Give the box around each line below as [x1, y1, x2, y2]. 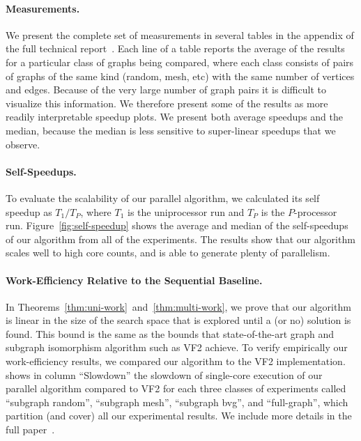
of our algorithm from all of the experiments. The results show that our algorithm [6, 231, 355, 246]
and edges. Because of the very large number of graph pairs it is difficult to [6, 82, 326, 97]
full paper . [6, 422, 55, 437]
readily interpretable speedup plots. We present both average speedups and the [6, 109, 343, 124]
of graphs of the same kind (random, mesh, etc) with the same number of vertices [6, 68, 355, 83]
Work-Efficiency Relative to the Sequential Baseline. [6, 272, 263, 287]
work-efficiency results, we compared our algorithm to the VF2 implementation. [6, 354, 346, 369]
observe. [6, 137, 40, 151]
